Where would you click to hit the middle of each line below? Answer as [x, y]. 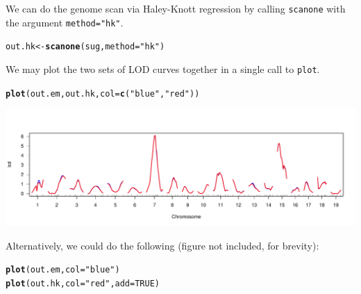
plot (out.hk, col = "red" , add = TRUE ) [83, 283]
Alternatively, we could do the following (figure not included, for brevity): [162, 245]
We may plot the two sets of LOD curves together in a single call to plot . [163, 68]
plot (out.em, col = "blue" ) [63, 270]
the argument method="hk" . [65, 22]
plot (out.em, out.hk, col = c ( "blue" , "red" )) [103, 93]
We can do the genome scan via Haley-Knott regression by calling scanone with [176, 8]
